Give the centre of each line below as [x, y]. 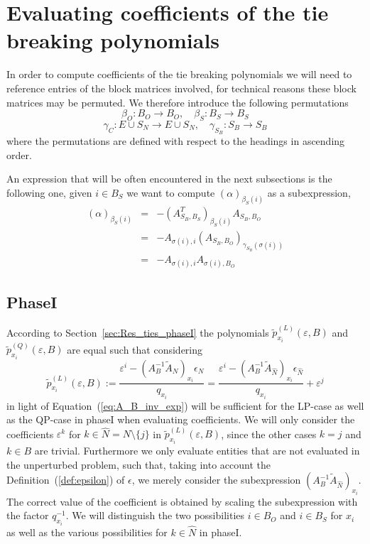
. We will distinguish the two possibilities [155, 515]
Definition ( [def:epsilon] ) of [66, 480]
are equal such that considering [135, 349]
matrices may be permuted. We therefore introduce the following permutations [178, 102]
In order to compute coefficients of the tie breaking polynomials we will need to [179, 74]
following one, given [49, 192]
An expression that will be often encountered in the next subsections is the [169, 179]
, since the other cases [269, 434]
